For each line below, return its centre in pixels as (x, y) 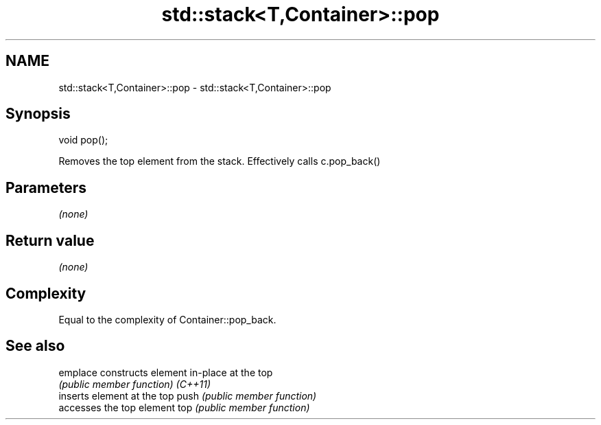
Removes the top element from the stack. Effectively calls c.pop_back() (220, 161)
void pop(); (83, 140)
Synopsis (38, 114)
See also (35, 346)
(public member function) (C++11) (134, 384)
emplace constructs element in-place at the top (166, 372)
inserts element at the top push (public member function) (188, 395)
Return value (50, 240)
